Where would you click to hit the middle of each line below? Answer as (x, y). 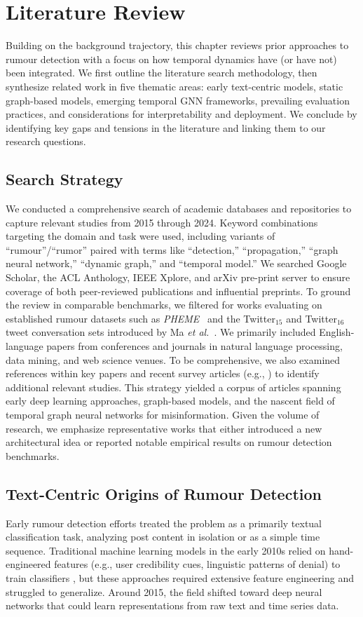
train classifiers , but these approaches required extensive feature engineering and (180, 577)
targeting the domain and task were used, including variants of (141, 236)
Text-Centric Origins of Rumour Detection (164, 493)
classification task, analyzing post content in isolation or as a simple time (163, 537)
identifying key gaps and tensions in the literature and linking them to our (166, 127)
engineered (28, 564)
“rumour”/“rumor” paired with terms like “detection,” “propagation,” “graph (172, 249)
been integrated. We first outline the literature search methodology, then (162, 73)
